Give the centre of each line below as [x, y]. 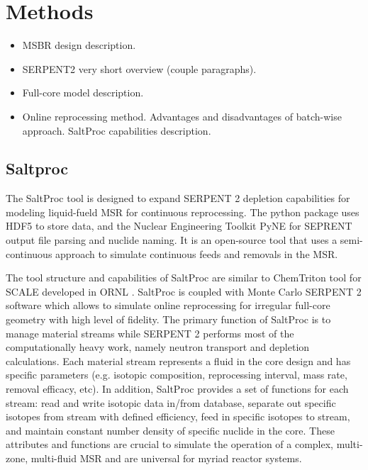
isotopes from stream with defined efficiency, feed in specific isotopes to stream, [178, 416]
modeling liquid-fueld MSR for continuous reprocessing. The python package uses [183, 212]
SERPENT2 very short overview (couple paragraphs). [139, 68]
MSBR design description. [79, 45]
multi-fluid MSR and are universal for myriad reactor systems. [166, 458]
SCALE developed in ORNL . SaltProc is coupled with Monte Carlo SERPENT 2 [184, 291]
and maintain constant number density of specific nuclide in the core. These [170, 430]
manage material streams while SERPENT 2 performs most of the [150, 333]
